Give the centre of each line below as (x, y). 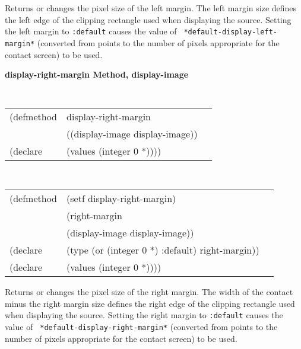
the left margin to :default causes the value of (91, 31)
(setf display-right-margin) (121, 198)
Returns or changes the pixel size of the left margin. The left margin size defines (151, 8)
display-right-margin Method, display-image (97, 74)
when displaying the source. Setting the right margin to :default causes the (144, 315)
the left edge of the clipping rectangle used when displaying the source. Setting (148, 19)
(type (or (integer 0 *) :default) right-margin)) (163, 250)
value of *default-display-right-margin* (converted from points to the (141, 326)
